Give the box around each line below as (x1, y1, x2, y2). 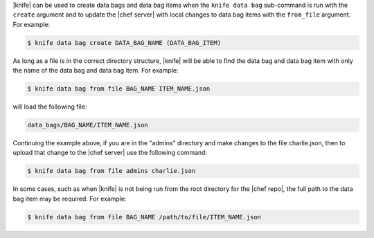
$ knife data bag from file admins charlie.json (27, 167, 196, 175)
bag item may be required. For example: (12, 194, 127, 203)
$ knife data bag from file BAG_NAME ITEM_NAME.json (27, 85, 211, 93)
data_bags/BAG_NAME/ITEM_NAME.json (27, 121, 148, 129)
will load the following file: (12, 102, 87, 111)
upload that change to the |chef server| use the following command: (12, 149, 208, 157)
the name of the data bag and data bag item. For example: (12, 66, 179, 75)
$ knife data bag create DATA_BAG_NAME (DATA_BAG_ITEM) (27, 39, 222, 46)
